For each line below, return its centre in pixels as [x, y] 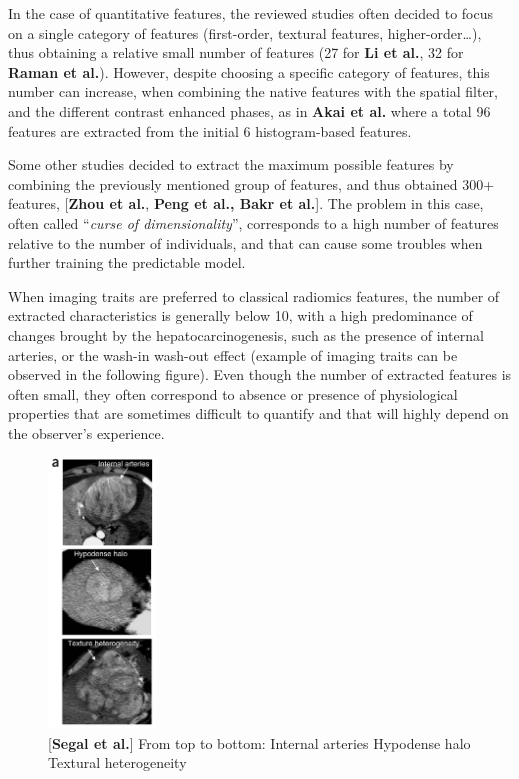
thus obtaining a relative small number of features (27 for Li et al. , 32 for [236, 52]
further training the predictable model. [127, 262]
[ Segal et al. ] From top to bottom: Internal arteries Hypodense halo [259, 742]
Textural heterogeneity [117, 762]
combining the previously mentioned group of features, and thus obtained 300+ [251, 183]
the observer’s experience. [86, 432]
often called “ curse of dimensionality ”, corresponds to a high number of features [253, 222]
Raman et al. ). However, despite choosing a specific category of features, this [249, 71]
